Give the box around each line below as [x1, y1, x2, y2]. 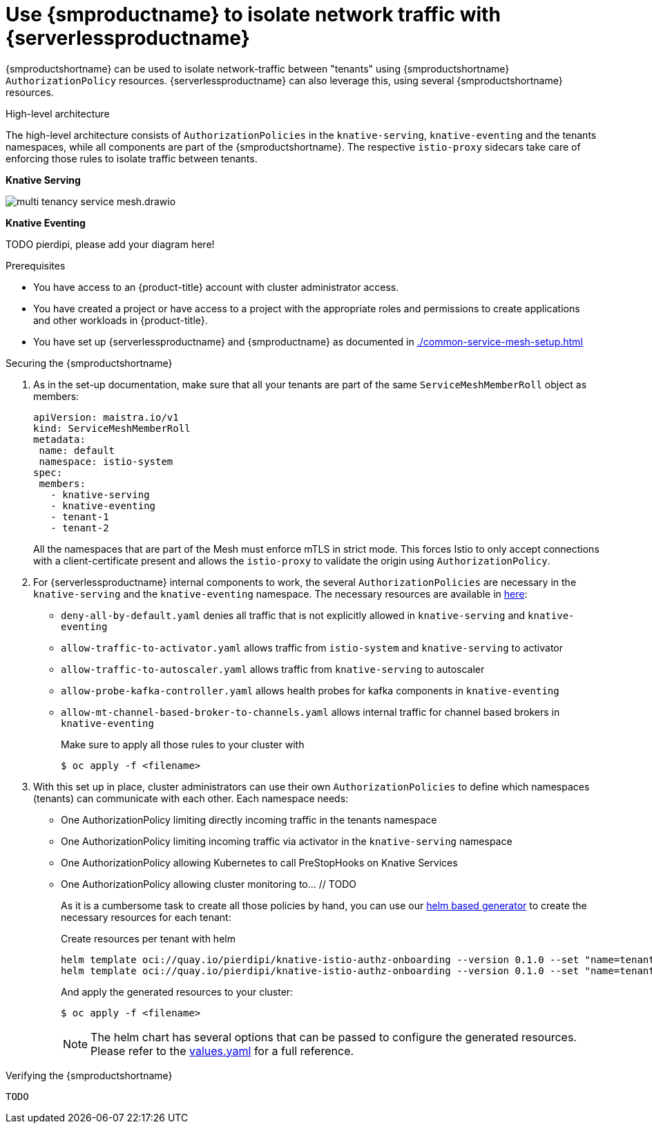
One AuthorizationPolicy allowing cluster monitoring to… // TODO [61, 877, 356, 890]
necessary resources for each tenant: [61, 911, 231, 923]
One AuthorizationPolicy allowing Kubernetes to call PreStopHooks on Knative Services [61, 856, 458, 869]
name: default [39, 444, 115, 456]
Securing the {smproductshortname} [6, 357, 173, 369]
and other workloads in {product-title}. [33, 314, 208, 326]
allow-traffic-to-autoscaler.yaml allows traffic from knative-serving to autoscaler [61, 663, 485, 675]
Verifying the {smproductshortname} [6, 1069, 173, 1081]
